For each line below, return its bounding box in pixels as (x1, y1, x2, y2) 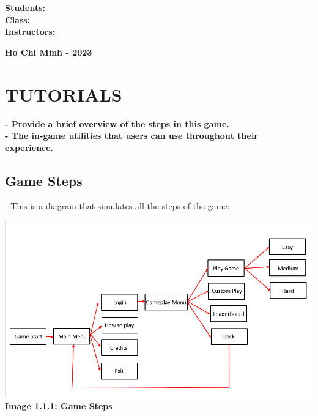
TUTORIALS (5, 81, 122, 106)
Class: (5, 13, 31, 26)
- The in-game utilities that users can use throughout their (5, 129, 258, 142)
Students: (5, 1, 46, 13)
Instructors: (5, 25, 56, 38)
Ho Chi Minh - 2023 (5, 45, 92, 58)
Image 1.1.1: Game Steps (5, 399, 113, 412)
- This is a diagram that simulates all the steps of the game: (5, 199, 230, 212)
